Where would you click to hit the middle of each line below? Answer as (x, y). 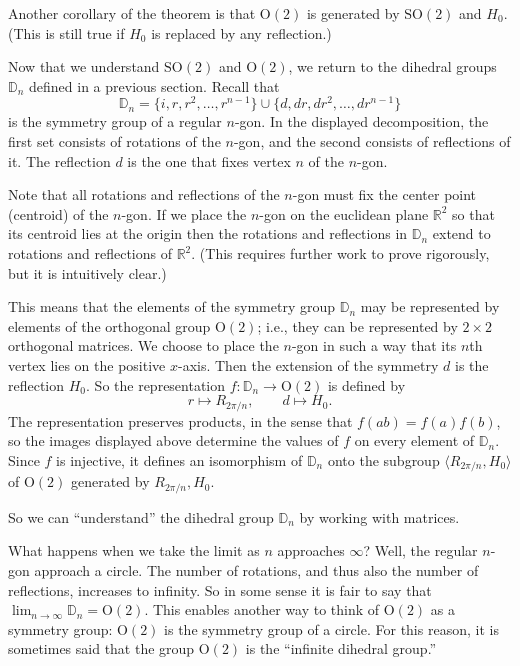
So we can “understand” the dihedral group (141, 516)
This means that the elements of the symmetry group (172, 306)
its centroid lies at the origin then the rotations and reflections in (208, 233)
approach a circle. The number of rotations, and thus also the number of (256, 569)
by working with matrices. (379, 516)
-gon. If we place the (184, 213)
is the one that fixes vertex (209, 160)
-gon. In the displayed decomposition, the (361, 121)
